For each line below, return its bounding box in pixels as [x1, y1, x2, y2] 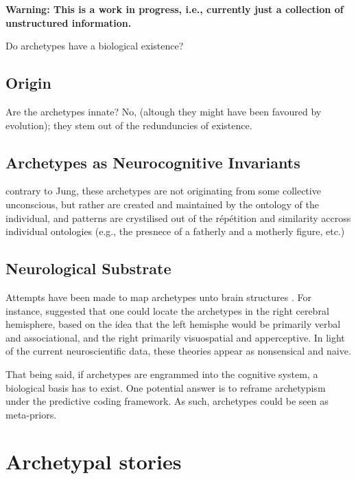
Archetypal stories [5, 447, 182, 476]
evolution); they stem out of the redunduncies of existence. [5, 118, 252, 132]
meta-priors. [5, 407, 57, 421]
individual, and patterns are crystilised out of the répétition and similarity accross [5, 210, 351, 225]
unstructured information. [5, 15, 132, 30]
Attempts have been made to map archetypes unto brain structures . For [5, 289, 311, 304]
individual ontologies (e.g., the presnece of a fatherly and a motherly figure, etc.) [5, 224, 345, 238]
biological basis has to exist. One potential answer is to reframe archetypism [5, 380, 326, 394]
